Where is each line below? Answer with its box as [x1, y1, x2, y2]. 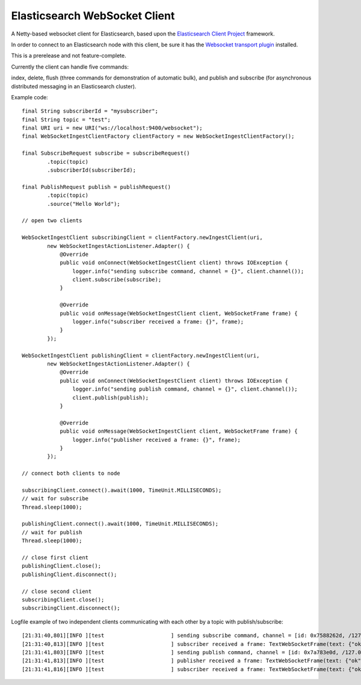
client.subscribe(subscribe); [72, 276, 162, 283]
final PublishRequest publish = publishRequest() [22, 184, 171, 190]
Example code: [11, 93, 48, 101]
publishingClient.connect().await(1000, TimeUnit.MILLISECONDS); [22, 521, 219, 527]
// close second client [22, 587, 92, 595]
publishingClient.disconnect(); [22, 571, 117, 578]
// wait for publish [22, 528, 82, 536]
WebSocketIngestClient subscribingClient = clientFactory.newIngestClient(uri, [22, 234, 263, 241]
